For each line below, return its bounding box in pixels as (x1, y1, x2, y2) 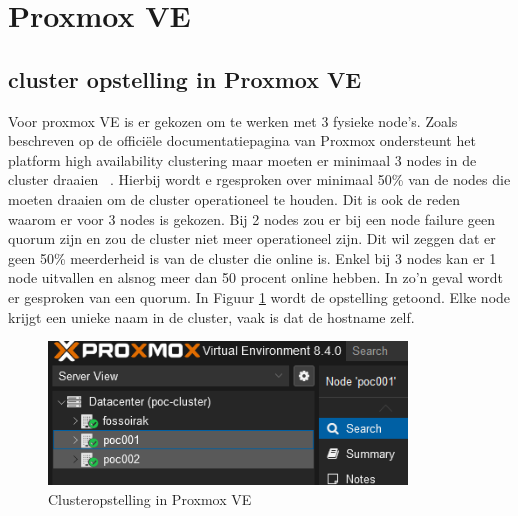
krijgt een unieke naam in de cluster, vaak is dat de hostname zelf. (8, 306, 415, 327)
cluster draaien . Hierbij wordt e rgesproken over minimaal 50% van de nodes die (8, 169, 511, 190)
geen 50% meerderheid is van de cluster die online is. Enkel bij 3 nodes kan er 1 (8, 247, 497, 268)
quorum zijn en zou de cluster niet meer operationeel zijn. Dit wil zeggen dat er (8, 228, 496, 249)
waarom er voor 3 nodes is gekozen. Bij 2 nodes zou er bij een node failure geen (8, 208, 496, 229)
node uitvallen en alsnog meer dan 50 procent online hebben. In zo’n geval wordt (8, 267, 503, 288)
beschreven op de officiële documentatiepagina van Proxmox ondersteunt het (8, 130, 476, 151)
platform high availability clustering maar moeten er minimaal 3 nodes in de (8, 149, 477, 170)
